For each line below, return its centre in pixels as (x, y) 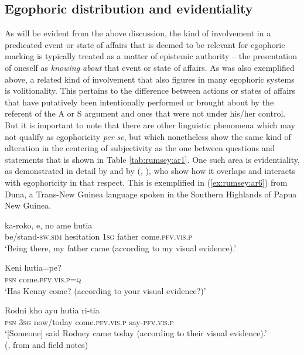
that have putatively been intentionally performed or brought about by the (139, 102)
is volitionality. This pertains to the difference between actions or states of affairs (150, 91)
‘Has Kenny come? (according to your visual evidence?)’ (105, 290)
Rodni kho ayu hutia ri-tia (52, 310)
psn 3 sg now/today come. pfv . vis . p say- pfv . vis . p (89, 321)
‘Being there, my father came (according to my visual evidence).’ (121, 248)
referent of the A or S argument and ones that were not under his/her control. (145, 113)
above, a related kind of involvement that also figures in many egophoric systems (150, 79)
